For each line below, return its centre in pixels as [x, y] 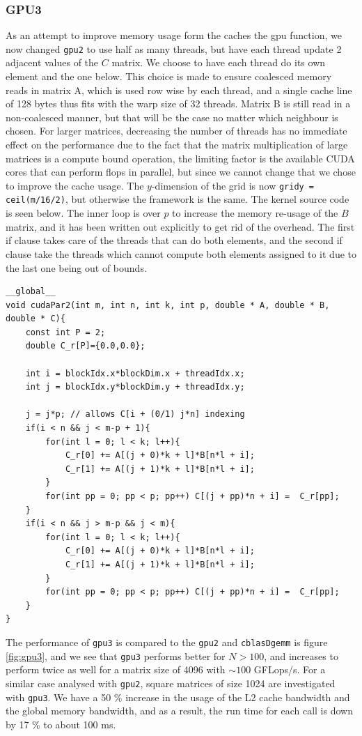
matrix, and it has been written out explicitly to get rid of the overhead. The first [180, 226]
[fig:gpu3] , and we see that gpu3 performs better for [116, 655]
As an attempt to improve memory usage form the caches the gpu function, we [174, 35]
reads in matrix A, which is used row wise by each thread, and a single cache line [179, 90]
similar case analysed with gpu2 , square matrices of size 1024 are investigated [171, 683]
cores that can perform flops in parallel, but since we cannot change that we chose [181, 172]
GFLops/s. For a [290, 669]
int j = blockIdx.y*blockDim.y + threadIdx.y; [135, 387]
